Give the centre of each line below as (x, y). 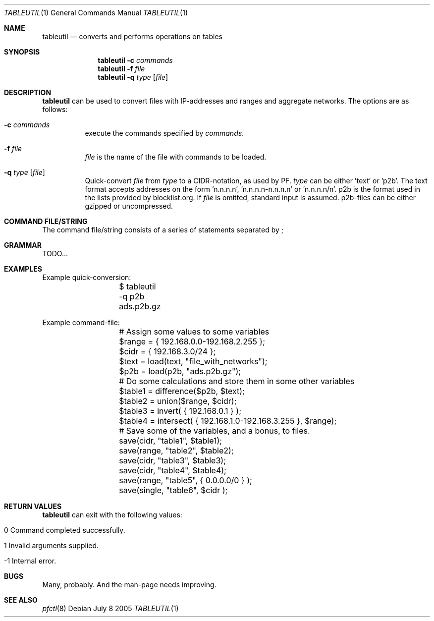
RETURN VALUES (33, 506)
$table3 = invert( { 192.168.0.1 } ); (180, 411)
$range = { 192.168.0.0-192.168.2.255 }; (192, 341)
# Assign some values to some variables (194, 332)
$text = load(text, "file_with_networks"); (193, 361)
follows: (55, 109)
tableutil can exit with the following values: (112, 515)
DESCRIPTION (28, 92)
